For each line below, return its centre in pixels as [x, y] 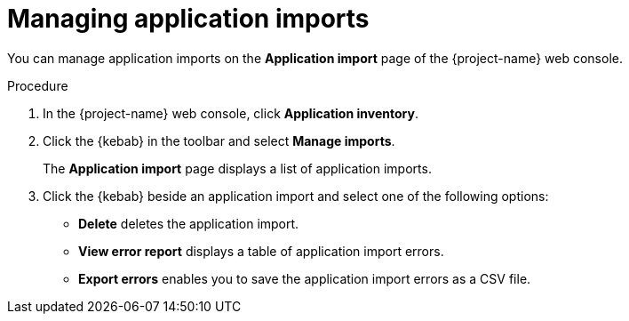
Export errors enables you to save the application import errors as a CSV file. [305, 278]
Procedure [38, 85]
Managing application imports [188, 19]
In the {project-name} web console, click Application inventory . [231, 113]
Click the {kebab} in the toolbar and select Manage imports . [219, 140]
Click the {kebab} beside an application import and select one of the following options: [296, 196]
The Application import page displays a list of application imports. [237, 168]
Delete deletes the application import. [189, 223]
